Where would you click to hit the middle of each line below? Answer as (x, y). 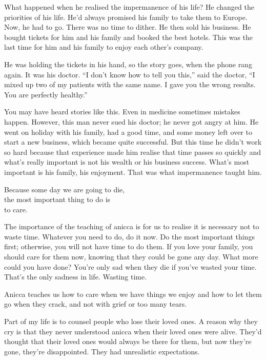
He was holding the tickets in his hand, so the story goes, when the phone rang (128, 64)
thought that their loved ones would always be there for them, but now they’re (128, 341)
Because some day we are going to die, (65, 189)
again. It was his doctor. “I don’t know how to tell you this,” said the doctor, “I (130, 74)
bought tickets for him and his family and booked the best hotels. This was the (129, 37)
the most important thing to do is (57, 199)
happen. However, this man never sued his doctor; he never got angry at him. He (131, 121)
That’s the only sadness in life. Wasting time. (76, 277)
